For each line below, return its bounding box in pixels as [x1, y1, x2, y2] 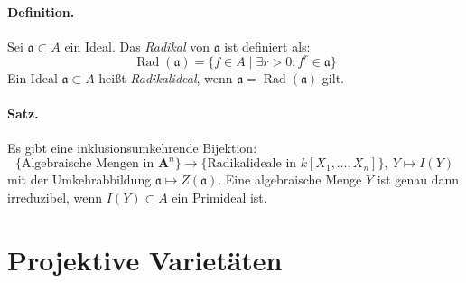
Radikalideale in [207, 157, 297, 171]
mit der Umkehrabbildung [7, 170, 152, 189]
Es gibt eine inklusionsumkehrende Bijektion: [7, 138, 257, 157]
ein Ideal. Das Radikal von [64, 36, 210, 55]
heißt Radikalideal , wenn [98, 68, 233, 87]
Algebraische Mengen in [21, 157, 154, 171]
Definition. [7, 2, 75, 21]
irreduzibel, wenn [7, 187, 103, 206]
